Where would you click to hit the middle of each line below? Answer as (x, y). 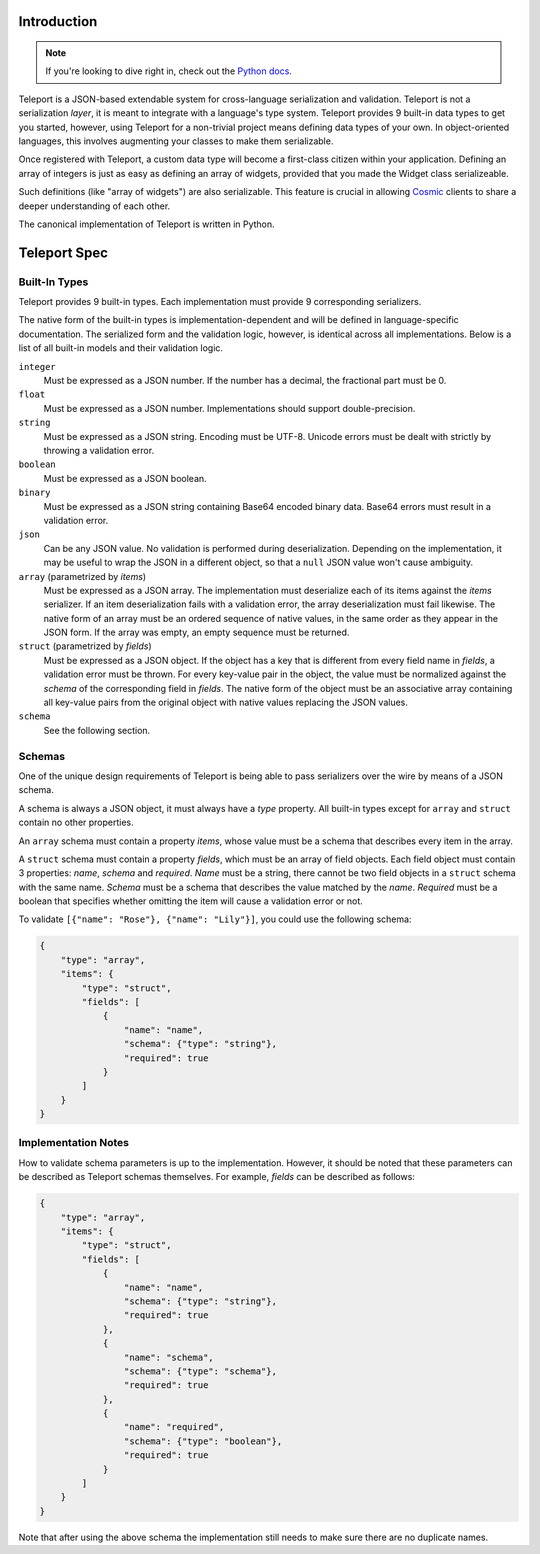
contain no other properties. (76, 822)
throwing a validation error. (99, 450)
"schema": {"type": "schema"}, (200, 1371)
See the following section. (97, 730)
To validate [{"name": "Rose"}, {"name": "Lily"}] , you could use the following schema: (215, 919)
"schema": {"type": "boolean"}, (203, 1441)
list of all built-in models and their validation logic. (121, 348)
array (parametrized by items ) (82, 576)
